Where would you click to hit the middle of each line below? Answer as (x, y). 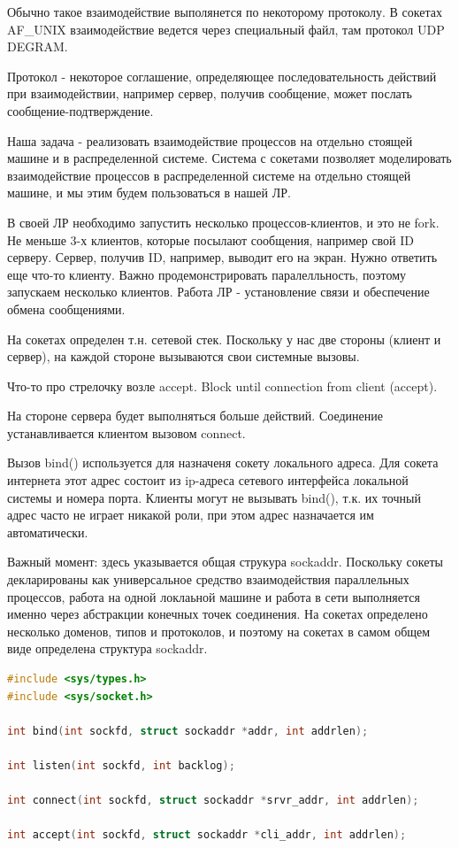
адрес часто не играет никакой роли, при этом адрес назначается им (191, 515)
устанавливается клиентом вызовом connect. (126, 432)
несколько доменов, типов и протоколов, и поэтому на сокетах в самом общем (219, 631)
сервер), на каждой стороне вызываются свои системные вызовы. (184, 356)
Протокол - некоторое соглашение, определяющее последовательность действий (222, 76)
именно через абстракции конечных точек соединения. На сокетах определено (218, 614)
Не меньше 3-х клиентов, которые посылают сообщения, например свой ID (211, 239)
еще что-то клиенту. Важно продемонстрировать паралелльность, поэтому (207, 274)
